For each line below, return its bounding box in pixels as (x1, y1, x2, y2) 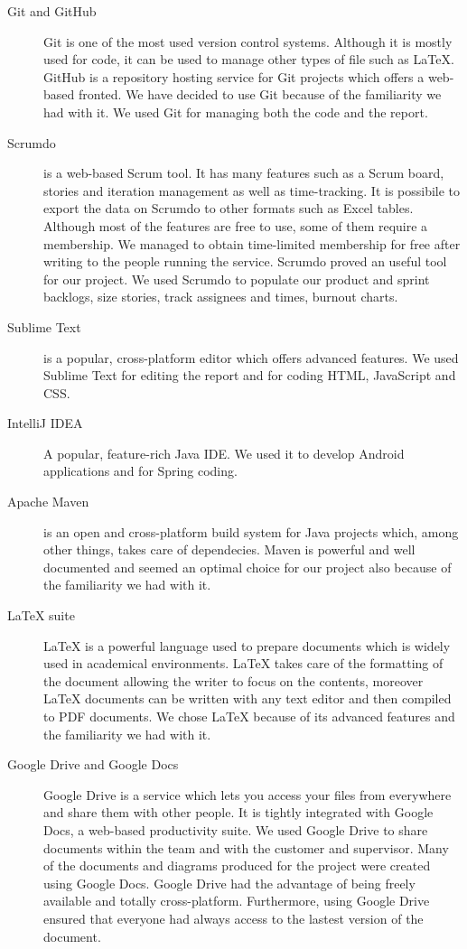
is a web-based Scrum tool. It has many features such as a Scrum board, (43, 163, 444, 182)
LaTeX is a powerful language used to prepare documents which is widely (43, 636, 451, 655)
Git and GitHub (7, 2, 97, 20)
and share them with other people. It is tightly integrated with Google (43, 803, 434, 822)
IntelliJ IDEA (7, 414, 83, 433)
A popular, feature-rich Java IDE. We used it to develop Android (43, 443, 405, 462)
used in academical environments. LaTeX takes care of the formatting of (43, 654, 444, 673)
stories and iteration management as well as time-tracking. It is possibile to (43, 181, 461, 200)
